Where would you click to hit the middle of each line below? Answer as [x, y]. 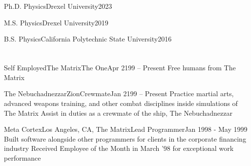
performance [22, 157]
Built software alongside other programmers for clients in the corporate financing [125, 138]
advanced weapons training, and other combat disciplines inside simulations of [121, 103]
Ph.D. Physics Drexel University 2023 [58, 6]
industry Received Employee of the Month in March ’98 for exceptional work [119, 148]
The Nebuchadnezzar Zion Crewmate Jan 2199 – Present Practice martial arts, [119, 93]
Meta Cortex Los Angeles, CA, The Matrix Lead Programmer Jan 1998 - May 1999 [126, 129]
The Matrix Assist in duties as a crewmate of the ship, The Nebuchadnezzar [118, 113]
